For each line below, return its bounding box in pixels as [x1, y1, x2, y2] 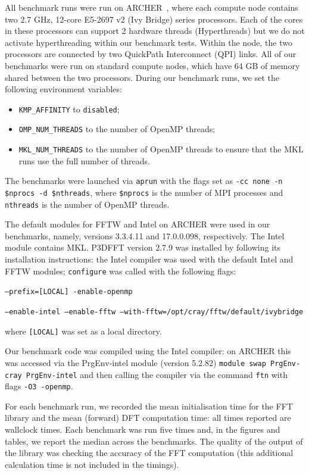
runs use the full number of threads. [18, 154, 150, 167]
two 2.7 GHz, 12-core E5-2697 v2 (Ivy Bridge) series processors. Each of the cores [5, 12, 303, 25]
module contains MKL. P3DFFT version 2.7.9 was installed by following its [5, 241, 281, 254]
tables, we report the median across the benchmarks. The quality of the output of [5, 435, 303, 447]
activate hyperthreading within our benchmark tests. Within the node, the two [5, 36, 292, 48]
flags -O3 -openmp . [5, 380, 73, 392]
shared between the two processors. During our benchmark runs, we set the [5, 71, 279, 83]
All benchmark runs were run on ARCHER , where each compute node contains [5, 1, 298, 13]
